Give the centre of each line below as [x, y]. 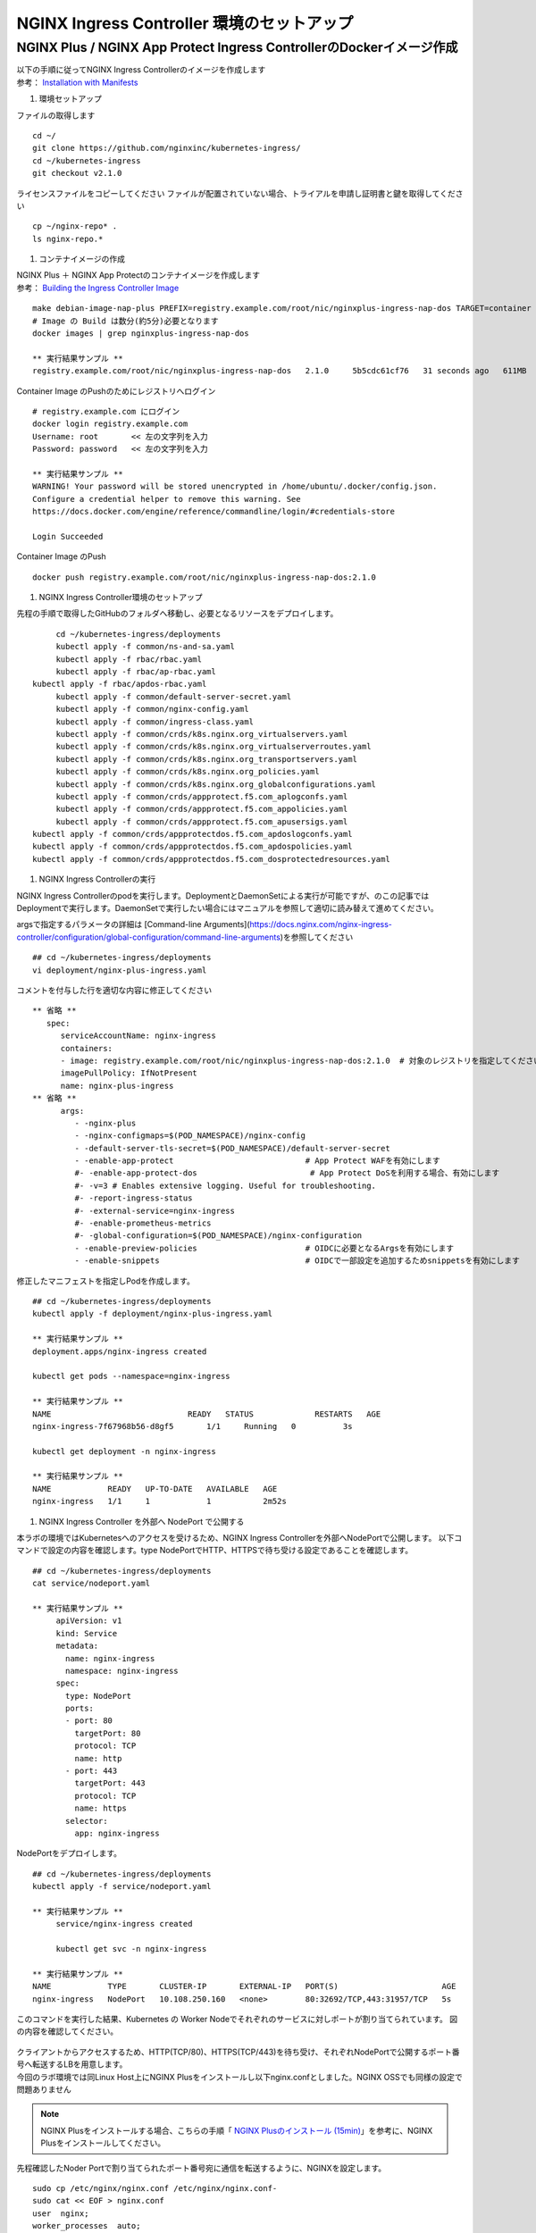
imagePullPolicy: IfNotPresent [129, 1073]
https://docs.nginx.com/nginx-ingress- [321, 924]
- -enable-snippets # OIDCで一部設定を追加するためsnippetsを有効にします [297, 1261]
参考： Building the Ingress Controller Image [98, 288]
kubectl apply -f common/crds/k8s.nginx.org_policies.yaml [188, 772]
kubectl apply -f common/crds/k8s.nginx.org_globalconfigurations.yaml [216, 784]
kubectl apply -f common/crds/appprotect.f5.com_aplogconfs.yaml [202, 796]
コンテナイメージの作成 [82, 259]
